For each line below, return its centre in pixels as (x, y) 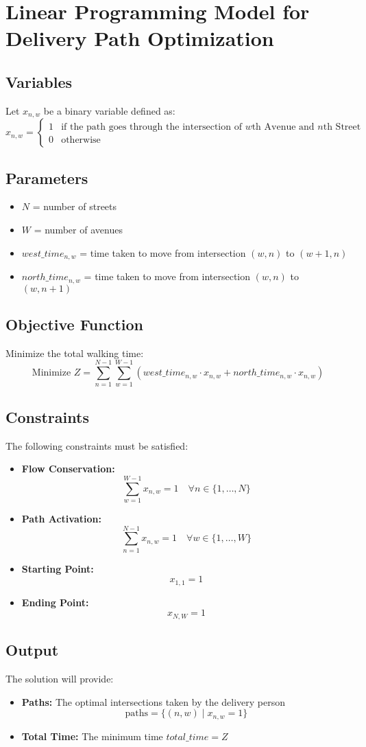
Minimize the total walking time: (75, 353)
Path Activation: (61, 518)
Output (32, 650)
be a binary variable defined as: (109, 110)
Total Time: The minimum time (92, 736)
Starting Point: (58, 568)
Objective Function (75, 324)
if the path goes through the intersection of (151, 127)
